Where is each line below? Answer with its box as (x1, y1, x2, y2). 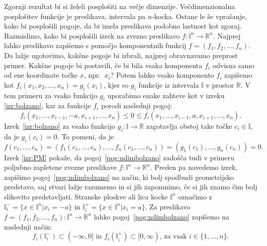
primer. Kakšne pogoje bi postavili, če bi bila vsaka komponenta (4, 60, 203, 70)
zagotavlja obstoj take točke (146, 120, 232, 131)
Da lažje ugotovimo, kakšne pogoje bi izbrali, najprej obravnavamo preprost (4, 50, 238, 60)
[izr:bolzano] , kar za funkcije (4, 100, 91, 111)
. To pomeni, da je (57, 131, 114, 141)
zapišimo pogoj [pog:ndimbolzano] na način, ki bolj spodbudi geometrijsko (4, 171, 234, 182)
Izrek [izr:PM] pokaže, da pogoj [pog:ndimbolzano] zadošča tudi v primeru (4, 152, 234, 162)
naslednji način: (4, 221, 52, 231)
